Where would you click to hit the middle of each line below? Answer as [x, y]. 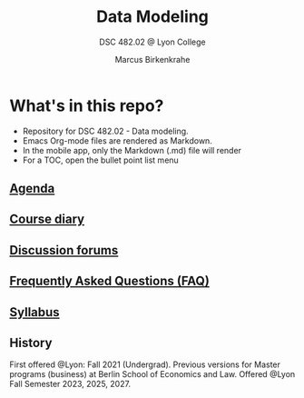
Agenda [32, 189]
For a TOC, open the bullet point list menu [100, 160]
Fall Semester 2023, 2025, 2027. [70, 384]
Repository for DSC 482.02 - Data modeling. [105, 131]
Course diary [47, 219]
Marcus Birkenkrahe [152, 59]
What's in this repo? [87, 105]
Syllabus [35, 312]
